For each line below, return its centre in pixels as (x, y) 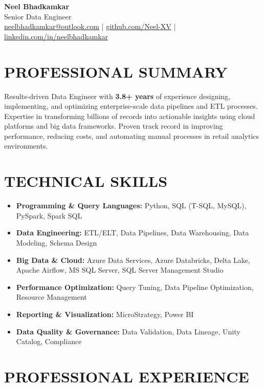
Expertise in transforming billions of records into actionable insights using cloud (130, 116)
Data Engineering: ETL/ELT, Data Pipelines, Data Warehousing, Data (133, 233)
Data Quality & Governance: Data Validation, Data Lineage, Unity (128, 331)
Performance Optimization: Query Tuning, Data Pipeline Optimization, (135, 287)
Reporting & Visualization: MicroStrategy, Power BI (105, 314)
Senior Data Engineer (38, 16)
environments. (26, 146)
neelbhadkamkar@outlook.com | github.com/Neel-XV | (90, 26)
